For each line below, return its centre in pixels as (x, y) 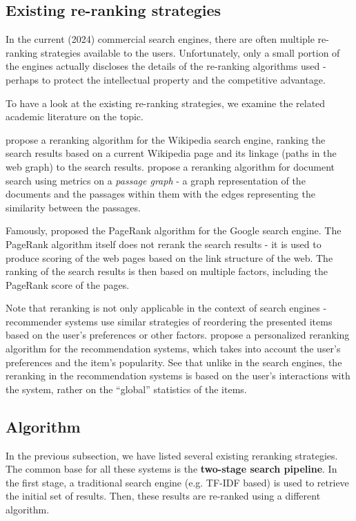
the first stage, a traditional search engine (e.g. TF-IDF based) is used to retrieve (177, 482)
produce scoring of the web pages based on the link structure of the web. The (169, 257)
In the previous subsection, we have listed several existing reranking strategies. (172, 455)
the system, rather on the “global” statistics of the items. (126, 389)
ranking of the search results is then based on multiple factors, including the (167, 271)
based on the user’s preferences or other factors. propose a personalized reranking (178, 335)
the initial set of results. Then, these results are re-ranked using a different (163, 496)
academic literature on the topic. (75, 116)
